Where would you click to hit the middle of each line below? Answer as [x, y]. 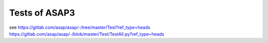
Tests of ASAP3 [42, 13]
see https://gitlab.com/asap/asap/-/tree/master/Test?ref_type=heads [80, 27]
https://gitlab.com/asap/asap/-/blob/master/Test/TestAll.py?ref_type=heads [87, 34]
